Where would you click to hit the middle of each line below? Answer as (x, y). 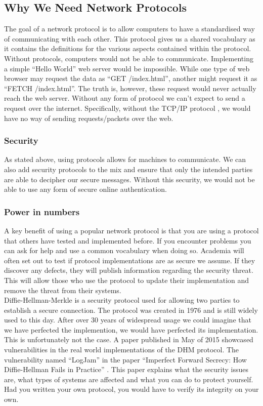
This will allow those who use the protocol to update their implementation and (127, 280)
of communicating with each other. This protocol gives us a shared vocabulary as (130, 38)
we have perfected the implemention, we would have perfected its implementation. (131, 329)
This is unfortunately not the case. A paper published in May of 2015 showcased (129, 339)
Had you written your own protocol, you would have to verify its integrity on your (131, 389)
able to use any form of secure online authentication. (85, 189)
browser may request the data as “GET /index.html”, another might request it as (131, 78)
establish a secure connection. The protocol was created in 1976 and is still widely (131, 310)
